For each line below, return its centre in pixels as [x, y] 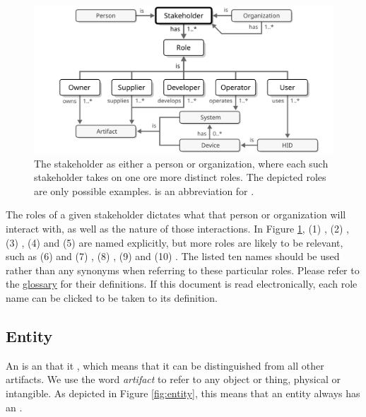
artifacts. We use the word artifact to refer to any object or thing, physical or [173, 379]
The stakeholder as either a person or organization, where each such [181, 163]
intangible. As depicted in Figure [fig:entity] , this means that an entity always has [183, 393]
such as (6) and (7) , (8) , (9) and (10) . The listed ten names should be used [173, 256]
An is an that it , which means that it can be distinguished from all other [165, 365]
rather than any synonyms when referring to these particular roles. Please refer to [183, 270]
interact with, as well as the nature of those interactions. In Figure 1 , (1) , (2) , [177, 229]
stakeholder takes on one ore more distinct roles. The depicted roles [180, 177]
